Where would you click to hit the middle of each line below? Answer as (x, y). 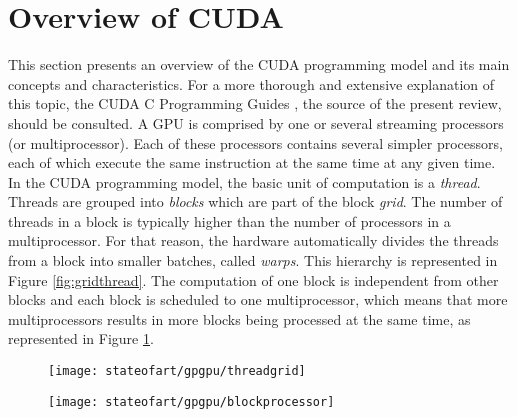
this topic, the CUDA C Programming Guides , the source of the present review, (255, 103)
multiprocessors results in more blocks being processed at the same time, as (239, 318)
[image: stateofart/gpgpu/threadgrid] (177, 371)
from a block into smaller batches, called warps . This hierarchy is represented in (253, 260)
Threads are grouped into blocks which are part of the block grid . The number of (255, 201)
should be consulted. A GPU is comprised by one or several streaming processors (256, 122)
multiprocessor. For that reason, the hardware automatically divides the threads (253, 240)
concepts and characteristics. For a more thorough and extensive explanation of (251, 83)
